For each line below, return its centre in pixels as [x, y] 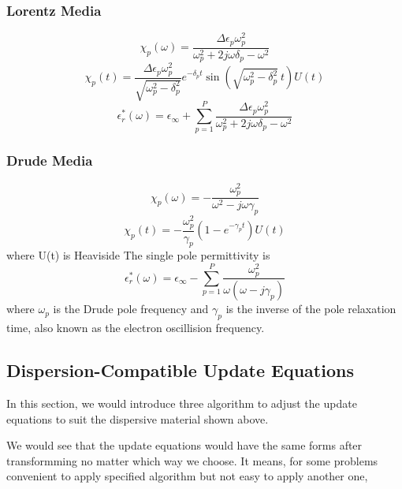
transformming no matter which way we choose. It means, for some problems [192, 460]
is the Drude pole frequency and [131, 309]
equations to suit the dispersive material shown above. [138, 418]
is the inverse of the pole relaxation [311, 309]
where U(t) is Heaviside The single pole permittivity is [138, 255]
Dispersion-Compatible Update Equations [180, 370]
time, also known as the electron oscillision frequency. [136, 328]
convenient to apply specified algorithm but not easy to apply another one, [187, 476]
